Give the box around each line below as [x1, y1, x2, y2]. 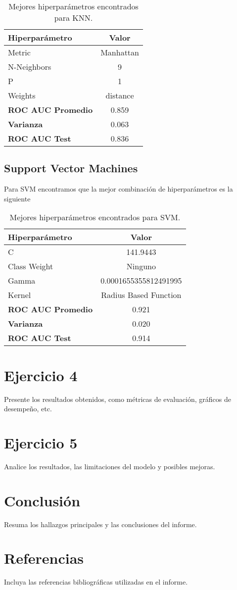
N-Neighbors [8, 61, 51, 72]
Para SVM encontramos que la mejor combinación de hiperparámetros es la [4, 184, 233, 194]
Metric [8, 47, 31, 58]
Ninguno [126, 260, 156, 272]
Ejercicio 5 [4, 432, 78, 452]
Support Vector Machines [4, 160, 138, 176]
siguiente [4, 193, 31, 203]
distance [105, 90, 134, 101]
